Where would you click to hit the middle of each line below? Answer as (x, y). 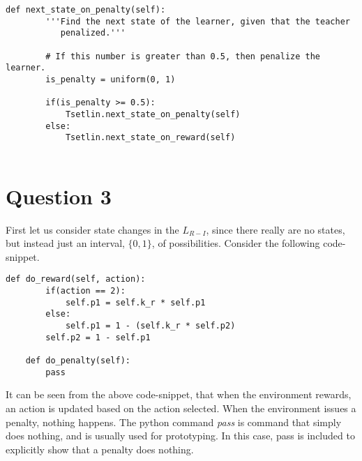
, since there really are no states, (276, 229)
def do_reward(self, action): (76, 279)
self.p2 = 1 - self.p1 (98, 337)
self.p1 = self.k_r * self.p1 (135, 302)
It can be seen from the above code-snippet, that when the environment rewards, (179, 394)
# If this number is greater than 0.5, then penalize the (183, 56)
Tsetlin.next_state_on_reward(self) (150, 138)
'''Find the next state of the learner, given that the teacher (198, 21)
